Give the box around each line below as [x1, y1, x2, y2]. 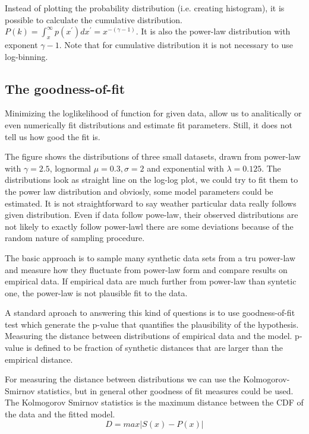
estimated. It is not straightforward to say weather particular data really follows [5, 197, 297, 209]
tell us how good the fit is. [5, 130, 100, 142]
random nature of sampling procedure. [5, 232, 145, 244]
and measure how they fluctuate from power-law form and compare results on [5, 263, 288, 275]
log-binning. [5, 50, 48, 62]
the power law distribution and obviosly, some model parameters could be [5, 185, 273, 197]
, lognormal [49, 161, 92, 174]
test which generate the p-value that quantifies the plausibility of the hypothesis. [5, 318, 299, 330]
